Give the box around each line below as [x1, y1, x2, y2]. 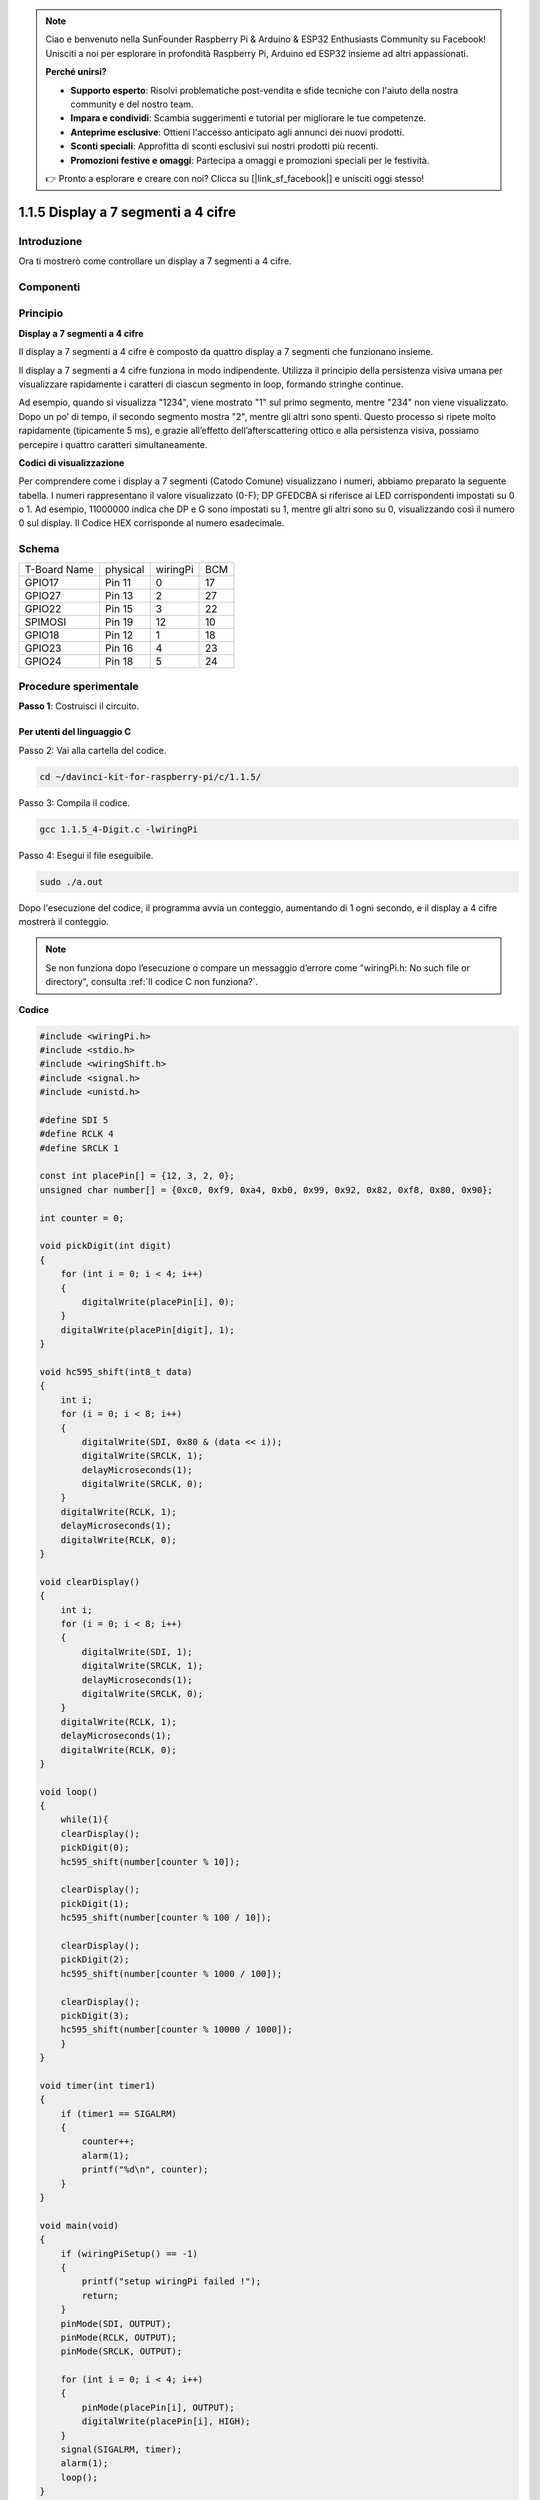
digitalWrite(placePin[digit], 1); [60, 1324, 235, 1335]
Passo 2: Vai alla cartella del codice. [18, 744, 167, 756]
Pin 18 [105, 654, 134, 668]
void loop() [39, 1786, 99, 1797]
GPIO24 [24, 654, 62, 668]
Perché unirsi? [45, 66, 107, 78]
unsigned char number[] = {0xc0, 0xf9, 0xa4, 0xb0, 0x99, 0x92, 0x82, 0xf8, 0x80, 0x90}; [39, 1184, 494, 1195]
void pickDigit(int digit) [39, 1240, 172, 1252]
